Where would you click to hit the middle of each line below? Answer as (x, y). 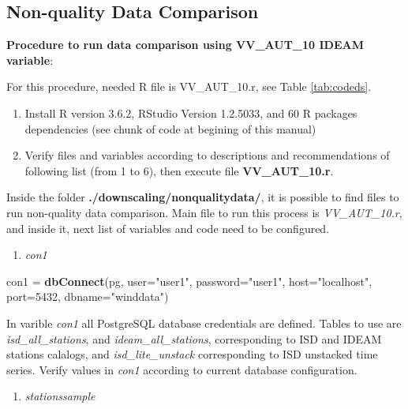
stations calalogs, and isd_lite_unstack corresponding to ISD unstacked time (192, 354)
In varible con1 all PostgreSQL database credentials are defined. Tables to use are (204, 323)
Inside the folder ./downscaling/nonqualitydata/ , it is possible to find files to (203, 197)
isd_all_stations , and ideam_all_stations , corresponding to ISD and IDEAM (194, 338)
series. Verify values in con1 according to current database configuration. (182, 369)
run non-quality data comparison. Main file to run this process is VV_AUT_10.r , (204, 212)
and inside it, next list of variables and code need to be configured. (168, 228)
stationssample (60, 396)
